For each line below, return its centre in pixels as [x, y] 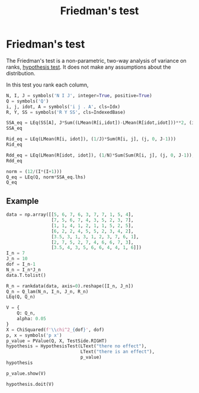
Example [23, 201]
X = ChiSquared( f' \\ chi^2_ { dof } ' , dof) [55, 330]
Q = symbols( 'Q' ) [28, 101]
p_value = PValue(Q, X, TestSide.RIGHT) [57, 341]
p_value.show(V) [26, 373]
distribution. [21, 73]
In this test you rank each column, [47, 85]
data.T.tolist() [26, 275]
